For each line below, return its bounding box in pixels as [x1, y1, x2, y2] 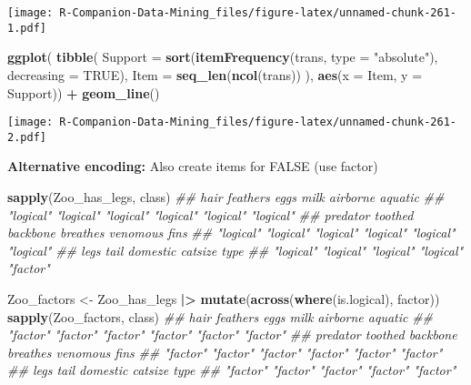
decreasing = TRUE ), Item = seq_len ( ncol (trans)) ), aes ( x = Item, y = [7, 65, 423, 84]
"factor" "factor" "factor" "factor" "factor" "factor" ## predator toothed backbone [7, 325, 457, 344]
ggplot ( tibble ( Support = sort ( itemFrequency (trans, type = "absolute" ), [7, 47, 438, 66]
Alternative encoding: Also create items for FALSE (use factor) [7, 157, 378, 176]
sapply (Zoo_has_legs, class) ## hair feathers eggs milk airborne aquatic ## [7, 187, 445, 206]
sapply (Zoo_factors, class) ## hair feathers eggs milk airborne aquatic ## [7, 307, 434, 326]
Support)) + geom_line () [7, 83, 160, 102]
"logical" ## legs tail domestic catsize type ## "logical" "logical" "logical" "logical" [7, 240, 464, 259]
